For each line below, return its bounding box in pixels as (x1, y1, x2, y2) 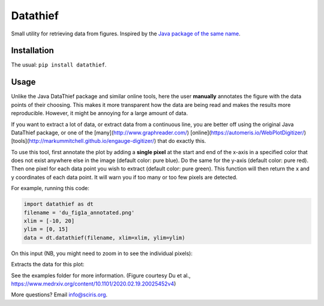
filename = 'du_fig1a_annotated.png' (23, 209, 135, 216)
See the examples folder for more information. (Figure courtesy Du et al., (11, 272, 191, 279)
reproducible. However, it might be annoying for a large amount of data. (11, 110, 188, 117)
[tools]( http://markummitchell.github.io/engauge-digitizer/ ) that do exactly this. (11, 137, 206, 145)
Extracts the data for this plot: (11, 261, 85, 268)
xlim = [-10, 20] (23, 218, 75, 224)
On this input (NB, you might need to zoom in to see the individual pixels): (11, 250, 193, 257)
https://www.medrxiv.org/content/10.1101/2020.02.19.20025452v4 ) (11, 280, 176, 287)
